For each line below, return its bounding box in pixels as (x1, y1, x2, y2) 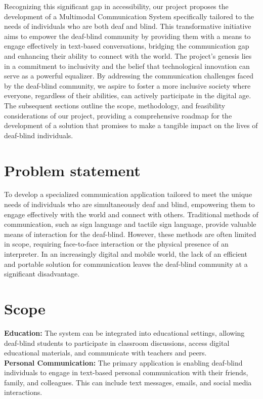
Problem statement (4, 159, 141, 180)
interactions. (4, 387, 42, 397)
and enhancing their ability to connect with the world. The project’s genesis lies (4, 50, 252, 61)
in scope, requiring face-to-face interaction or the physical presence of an (4, 238, 229, 249)
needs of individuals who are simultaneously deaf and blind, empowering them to (4, 199, 255, 210)
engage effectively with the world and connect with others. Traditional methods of (4, 209, 258, 219)
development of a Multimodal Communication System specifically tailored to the (4, 11, 254, 21)
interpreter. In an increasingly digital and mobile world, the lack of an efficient (4, 249, 247, 259)
